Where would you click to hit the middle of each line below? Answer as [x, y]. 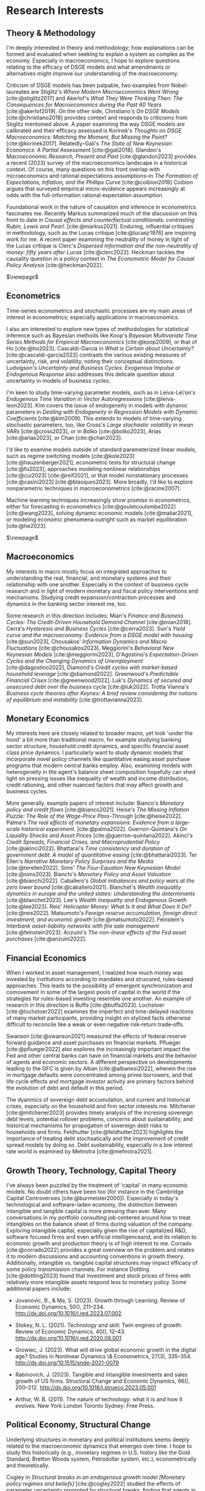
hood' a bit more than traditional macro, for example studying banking [94, 740]
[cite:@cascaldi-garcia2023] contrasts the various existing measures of [96, 355]
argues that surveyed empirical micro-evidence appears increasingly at [96, 189]
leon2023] [19, 405]
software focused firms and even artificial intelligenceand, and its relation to [101, 1237]
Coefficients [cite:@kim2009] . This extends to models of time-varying [94, 418]
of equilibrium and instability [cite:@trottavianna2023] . [75, 700]
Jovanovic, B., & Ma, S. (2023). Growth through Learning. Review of [100, 1301]
